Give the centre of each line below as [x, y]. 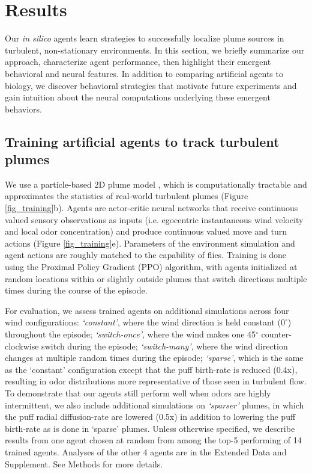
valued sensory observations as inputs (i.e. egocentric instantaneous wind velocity [154, 219]
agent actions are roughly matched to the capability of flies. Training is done [145, 255]
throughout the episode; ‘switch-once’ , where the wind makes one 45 [130, 334]
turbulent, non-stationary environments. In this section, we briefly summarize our [155, 50]
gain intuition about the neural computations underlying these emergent [138, 97]
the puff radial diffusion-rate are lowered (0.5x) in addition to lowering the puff [150, 417]
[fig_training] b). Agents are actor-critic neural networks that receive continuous [151, 208]
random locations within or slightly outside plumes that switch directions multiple [156, 278]
